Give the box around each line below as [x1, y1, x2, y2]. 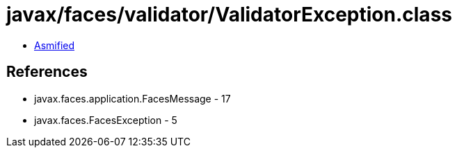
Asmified [34, 39, 75, 51]
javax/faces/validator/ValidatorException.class [6, 3, 452, 26]
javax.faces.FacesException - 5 [34, 114, 177, 126]
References [6, 63, 88, 81]
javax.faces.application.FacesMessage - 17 [34, 92, 231, 105]
